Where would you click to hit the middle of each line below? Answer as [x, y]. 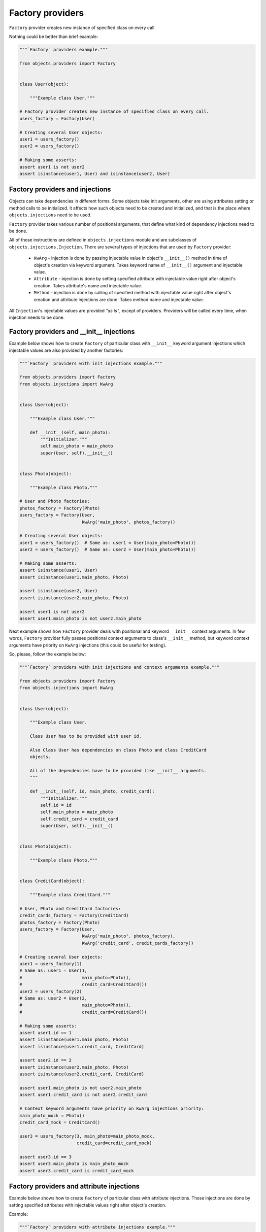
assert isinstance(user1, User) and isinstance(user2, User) [95, 173]
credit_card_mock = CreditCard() [60, 1122]
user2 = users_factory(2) [51, 991]
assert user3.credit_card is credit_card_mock [77, 1171]
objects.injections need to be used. [50, 215]
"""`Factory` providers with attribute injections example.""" [98, 1227]
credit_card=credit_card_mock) [114, 1143]
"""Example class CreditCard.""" [70, 895]
